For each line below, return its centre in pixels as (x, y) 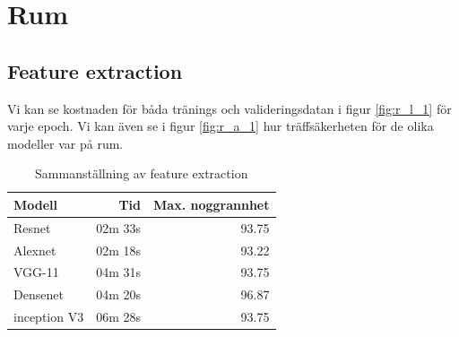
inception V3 (49, 317)
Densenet (39, 294)
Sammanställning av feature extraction (142, 173)
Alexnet (35, 250)
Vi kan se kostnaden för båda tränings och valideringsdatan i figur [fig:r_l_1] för (229, 108)
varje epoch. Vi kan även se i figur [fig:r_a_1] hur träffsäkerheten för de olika (221, 126)
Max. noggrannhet (212, 204)
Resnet (32, 227)
